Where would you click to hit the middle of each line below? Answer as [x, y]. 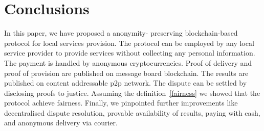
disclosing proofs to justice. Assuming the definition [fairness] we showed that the [132, 93]
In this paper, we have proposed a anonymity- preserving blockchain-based [121, 33]
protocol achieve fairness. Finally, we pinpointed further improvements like [121, 103]
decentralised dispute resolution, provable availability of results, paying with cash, [132, 112]
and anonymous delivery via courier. [61, 123]
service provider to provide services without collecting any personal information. [130, 53]
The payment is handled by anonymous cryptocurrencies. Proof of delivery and [128, 62]
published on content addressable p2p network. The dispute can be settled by [126, 83]
